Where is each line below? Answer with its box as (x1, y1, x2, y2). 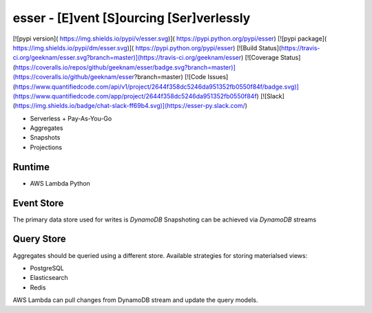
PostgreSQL (30, 263, 65, 272)
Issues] (207, 73, 229, 81)
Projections (30, 143, 62, 151)
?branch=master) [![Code (134, 73, 207, 81)
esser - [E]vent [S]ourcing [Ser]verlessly (12, 10, 251, 25)
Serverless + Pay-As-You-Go (30, 114, 112, 122)
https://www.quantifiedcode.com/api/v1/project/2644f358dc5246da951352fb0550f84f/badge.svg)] (14, 83, 299, 91)
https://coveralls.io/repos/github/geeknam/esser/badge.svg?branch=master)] (14, 63, 236, 72)
